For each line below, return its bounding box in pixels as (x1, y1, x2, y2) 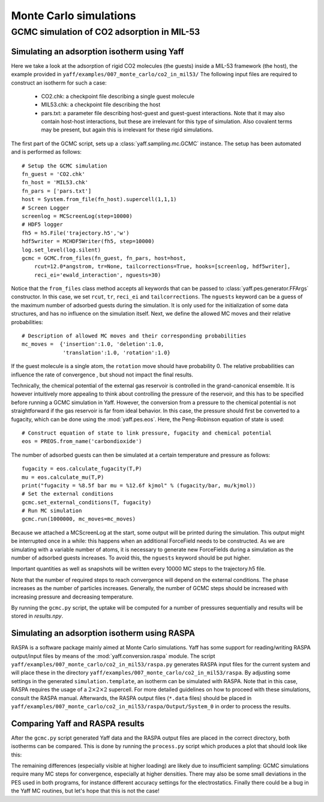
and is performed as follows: (11, 148, 82, 155)
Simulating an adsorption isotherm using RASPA (11, 628, 195, 639)
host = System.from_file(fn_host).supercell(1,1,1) (22, 196, 177, 203)
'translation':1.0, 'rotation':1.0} (62, 349, 171, 356)
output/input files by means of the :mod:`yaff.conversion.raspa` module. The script (11, 652, 215, 660)
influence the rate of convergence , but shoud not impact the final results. (11, 371, 193, 378)
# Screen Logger (22, 204, 70, 211)
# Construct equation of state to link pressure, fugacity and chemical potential (22, 429, 272, 436)
